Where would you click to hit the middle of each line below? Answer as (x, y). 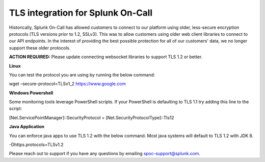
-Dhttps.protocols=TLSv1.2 (36, 145)
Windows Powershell (31, 93)
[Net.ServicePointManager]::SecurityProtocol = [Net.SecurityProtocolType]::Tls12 (92, 117)
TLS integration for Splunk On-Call (81, 13)
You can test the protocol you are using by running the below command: (82, 75)
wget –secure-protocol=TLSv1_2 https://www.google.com (67, 84)
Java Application (27, 127)
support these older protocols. (40, 48)
